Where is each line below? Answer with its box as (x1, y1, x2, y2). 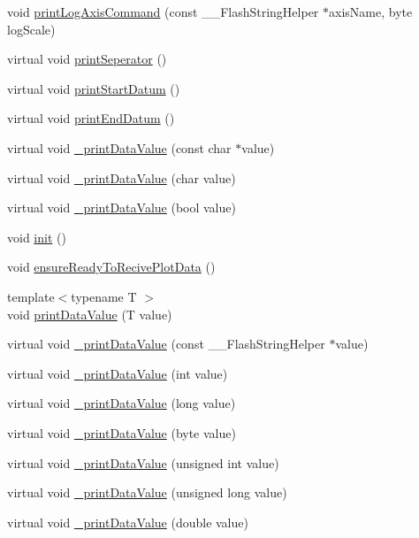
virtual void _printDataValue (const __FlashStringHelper (7, 334, 325, 353)
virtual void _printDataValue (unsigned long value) (7, 483, 287, 502)
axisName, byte (329, 3, 413, 20)
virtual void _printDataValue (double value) (7, 512, 248, 531)
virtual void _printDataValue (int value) (7, 364, 228, 382)
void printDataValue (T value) (7, 304, 172, 323)
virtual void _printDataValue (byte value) (7, 423, 236, 442)
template (7, 287, 55, 305)
